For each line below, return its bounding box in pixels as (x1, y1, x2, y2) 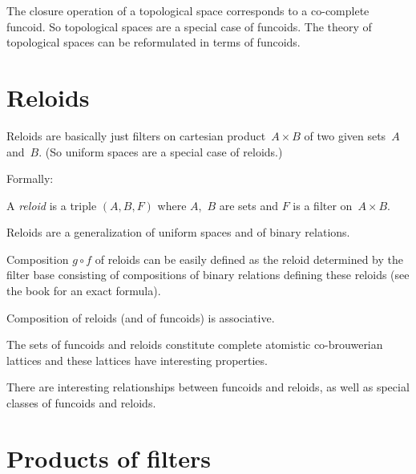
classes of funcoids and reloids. (6, 395, 156, 411)
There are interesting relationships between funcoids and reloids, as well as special (6, 379, 410, 395)
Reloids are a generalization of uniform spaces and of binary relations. (6, 224, 350, 241)
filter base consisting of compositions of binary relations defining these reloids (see (6, 266, 410, 283)
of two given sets (304, 127, 386, 144)
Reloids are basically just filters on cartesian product (6, 127, 266, 144)
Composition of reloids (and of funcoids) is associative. (6, 309, 275, 326)
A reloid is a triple (6, 196, 97, 213)
